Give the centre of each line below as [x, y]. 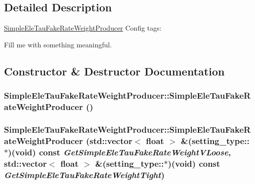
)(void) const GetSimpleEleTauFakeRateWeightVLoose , [120, 152]
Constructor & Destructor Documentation [114, 71]
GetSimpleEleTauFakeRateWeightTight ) [84, 174]
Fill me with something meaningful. [58, 44]
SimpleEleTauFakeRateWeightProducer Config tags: [83, 28]
